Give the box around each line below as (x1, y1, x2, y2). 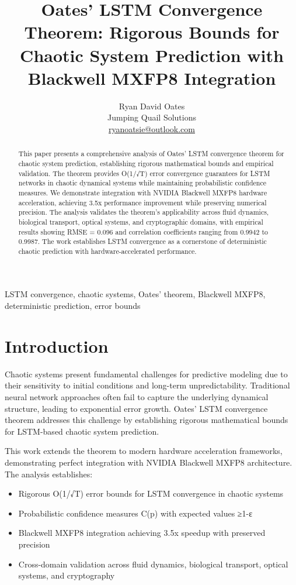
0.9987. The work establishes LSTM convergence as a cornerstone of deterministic (18, 236, 267, 246)
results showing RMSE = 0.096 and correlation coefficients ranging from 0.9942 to (18, 226, 268, 236)
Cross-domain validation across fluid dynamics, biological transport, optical (18, 558, 288, 570)
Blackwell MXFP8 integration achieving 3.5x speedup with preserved (18, 526, 266, 539)
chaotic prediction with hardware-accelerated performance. (18, 246, 197, 256)
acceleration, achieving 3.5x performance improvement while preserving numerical (18, 197, 267, 207)
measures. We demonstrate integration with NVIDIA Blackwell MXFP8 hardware (18, 187, 267, 197)
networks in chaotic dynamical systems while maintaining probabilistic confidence (18, 178, 266, 188)
